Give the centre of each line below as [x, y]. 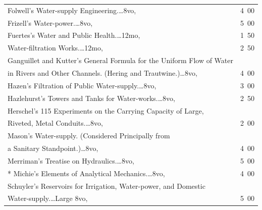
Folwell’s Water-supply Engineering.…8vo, [72, 10]
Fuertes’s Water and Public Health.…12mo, [74, 35]
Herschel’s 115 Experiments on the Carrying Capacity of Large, [106, 110]
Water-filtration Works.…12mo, [55, 48]
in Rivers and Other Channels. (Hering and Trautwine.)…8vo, [102, 72]
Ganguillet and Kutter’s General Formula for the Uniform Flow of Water [121, 60]
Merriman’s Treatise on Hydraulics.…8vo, [71, 160]
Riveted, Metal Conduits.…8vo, [55, 123]
